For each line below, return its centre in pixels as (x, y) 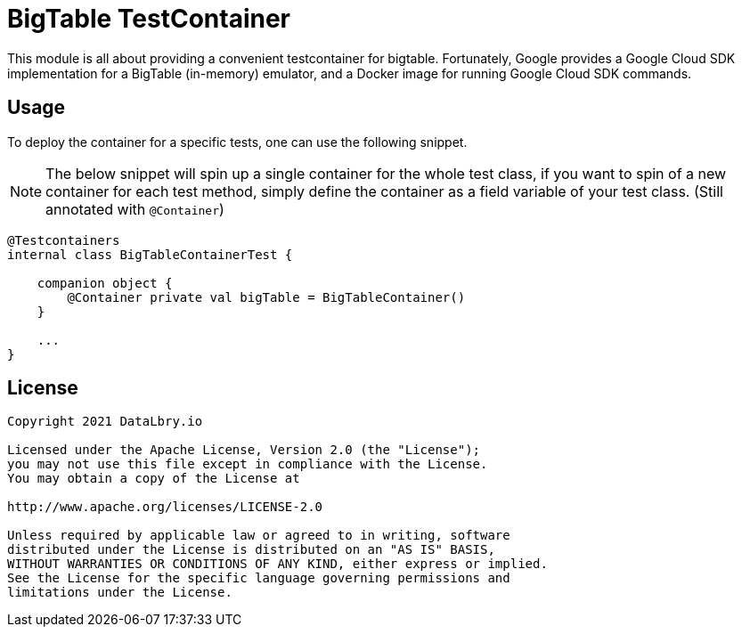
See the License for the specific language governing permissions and (259, 578)
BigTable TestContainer (149, 19)
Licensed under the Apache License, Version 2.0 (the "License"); (244, 450)
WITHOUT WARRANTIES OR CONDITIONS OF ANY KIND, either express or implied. (277, 564)
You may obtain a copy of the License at (154, 479)
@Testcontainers (64, 240)
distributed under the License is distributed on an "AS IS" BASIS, (251, 550)
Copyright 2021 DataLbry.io (105, 422)
